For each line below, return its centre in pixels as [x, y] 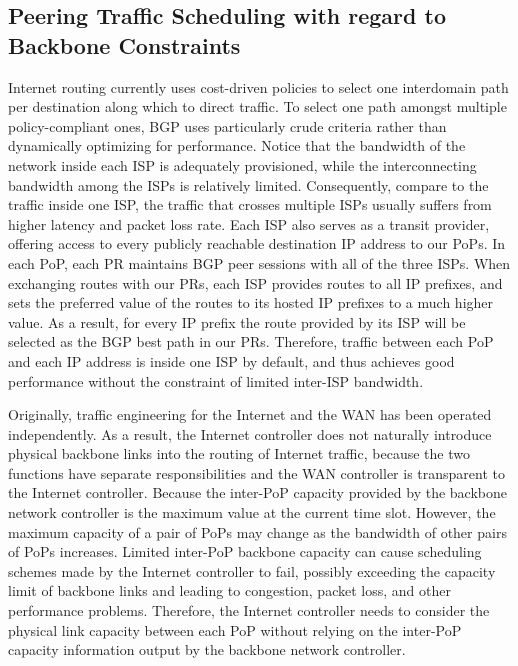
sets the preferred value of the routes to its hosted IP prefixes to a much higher [251, 302]
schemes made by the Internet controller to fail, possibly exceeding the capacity [252, 570]
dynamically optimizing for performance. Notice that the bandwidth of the [237, 145]
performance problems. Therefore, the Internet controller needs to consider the [249, 610]
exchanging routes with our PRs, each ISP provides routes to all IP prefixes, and [255, 282]
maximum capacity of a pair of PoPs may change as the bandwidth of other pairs [257, 531]
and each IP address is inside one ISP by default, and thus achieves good [231, 360]
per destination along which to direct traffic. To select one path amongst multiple [257, 106]
